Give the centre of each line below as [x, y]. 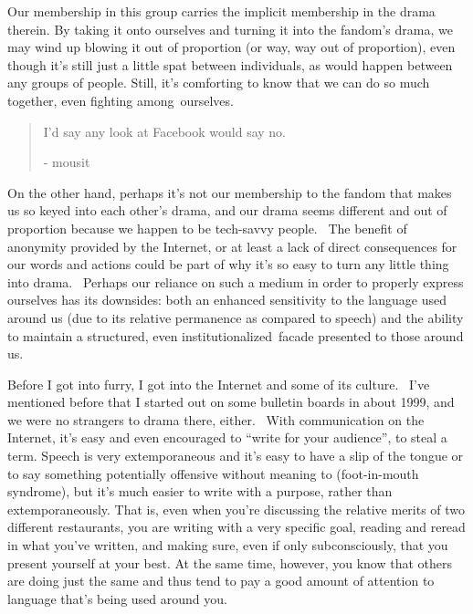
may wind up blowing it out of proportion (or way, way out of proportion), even [231, 47]
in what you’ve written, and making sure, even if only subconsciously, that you [228, 545]
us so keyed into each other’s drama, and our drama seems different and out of [227, 210]
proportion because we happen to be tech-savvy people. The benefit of [207, 228]
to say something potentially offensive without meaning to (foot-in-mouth [213, 473]
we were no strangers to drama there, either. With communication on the [216, 419]
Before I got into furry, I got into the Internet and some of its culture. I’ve [219, 384]
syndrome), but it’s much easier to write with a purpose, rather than [200, 491]
